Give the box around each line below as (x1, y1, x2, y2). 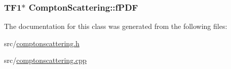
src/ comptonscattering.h (4, 38, 80, 48)
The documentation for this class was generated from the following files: (4, 21, 227, 31)
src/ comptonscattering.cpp (4, 55, 87, 65)
